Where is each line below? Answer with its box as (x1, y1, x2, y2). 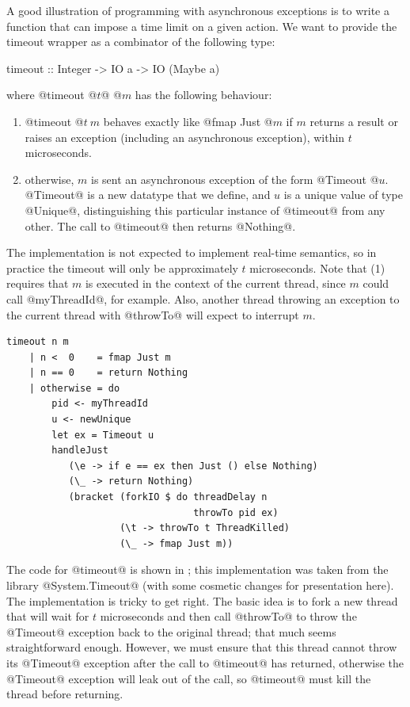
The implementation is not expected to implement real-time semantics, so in (6, 244, 377, 261)
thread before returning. (6, 686, 123, 702)
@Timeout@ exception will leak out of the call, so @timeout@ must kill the (6, 670, 371, 686)
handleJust (51, 445, 108, 457)
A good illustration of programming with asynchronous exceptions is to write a (6, 2, 389, 18)
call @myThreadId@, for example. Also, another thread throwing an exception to (6, 290, 400, 307)
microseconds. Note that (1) (249, 259, 385, 276)
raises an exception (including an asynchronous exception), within (25, 128, 345, 145)
